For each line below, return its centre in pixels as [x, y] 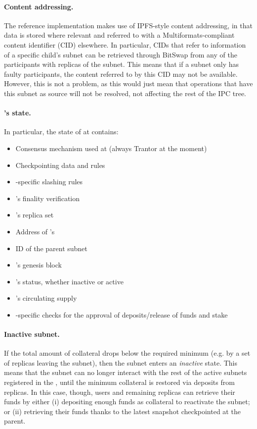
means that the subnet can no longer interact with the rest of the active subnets [126, 372]
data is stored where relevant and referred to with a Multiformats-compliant [119, 35]
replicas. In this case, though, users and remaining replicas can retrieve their [120, 392]
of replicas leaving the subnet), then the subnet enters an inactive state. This [121, 362]
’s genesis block [39, 265]
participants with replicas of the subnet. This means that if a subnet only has [122, 64]
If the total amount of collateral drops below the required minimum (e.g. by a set [127, 353]
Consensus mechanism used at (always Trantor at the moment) [111, 148]
